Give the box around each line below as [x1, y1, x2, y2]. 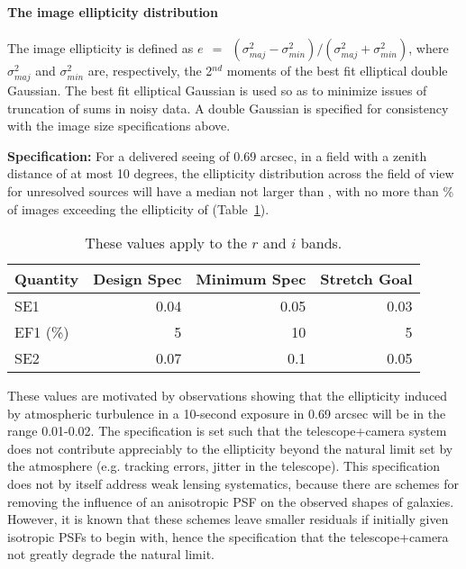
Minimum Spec [196, 268, 306, 290]
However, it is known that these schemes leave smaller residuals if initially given [7, 510, 449, 528]
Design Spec [93, 268, 182, 290]
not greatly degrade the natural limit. [7, 545, 215, 564]
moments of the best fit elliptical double [226, 60, 448, 79]
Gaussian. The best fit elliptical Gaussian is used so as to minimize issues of [7, 80, 427, 99]
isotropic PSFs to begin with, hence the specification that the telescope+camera [7, 527, 449, 546]
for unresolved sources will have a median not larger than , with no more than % [7, 181, 454, 200]
